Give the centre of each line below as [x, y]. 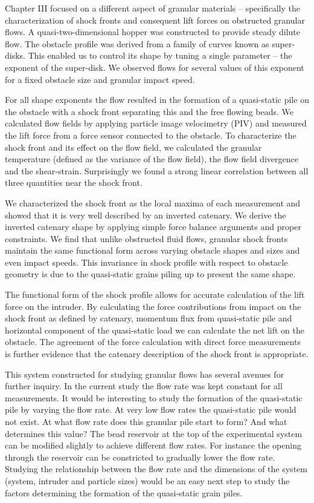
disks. [15, 55]
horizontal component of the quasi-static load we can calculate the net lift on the [155, 330]
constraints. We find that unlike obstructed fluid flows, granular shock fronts [146, 238]
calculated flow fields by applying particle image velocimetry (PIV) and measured [156, 123]
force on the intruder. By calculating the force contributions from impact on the [153, 306]
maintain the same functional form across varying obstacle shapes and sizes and [152, 250]
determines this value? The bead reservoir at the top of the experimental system [154, 433]
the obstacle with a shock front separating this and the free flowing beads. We [149, 111]
